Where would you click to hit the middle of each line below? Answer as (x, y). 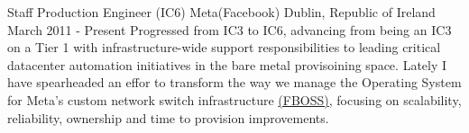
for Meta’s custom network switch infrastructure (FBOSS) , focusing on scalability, (234, 99)
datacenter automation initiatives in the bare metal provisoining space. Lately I (227, 64)
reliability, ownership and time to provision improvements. (168, 117)
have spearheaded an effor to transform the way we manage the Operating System (234, 82)
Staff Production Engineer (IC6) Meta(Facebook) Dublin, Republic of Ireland (221, 12)
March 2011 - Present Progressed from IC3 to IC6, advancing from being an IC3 (230, 29)
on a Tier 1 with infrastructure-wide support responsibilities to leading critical (224, 47)
